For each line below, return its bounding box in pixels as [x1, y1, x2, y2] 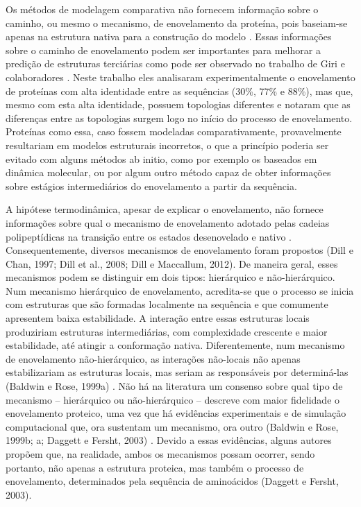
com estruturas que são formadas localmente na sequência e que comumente [6, 297, 328, 311]
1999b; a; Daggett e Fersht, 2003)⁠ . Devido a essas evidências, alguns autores [6, 433, 332, 447]
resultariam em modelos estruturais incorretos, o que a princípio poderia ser [6, 137, 329, 152]
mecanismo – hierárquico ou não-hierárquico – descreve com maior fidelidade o [6, 392, 340, 406]
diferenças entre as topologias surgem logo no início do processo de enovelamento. [6, 110, 353, 125]
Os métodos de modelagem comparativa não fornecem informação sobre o [6, 2, 319, 16]
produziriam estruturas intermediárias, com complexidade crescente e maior [6, 324, 328, 338]
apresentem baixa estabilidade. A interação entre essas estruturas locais [6, 311, 310, 325]
